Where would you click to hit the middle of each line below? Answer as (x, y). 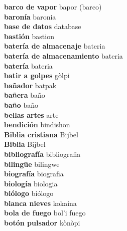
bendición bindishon (37, 125)
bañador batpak (30, 85)
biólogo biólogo (29, 193)
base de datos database (43, 26)
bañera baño (25, 95)
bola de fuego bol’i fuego (45, 213)
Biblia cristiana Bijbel (41, 134)
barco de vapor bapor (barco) (53, 7)
